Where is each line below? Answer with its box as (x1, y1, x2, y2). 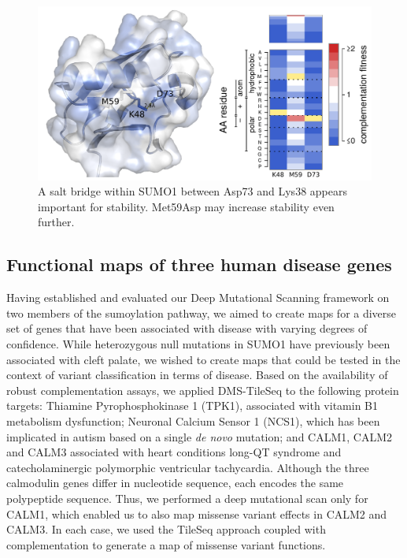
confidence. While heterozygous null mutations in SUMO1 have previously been (6, 336, 390, 352)
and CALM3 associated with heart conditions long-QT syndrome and (6, 444, 342, 460)
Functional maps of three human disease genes (6, 252, 392, 277)
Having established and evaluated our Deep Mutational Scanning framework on (6, 289, 390, 306)
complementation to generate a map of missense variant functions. (6, 536, 326, 552)
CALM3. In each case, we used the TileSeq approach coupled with (6, 521, 326, 538)
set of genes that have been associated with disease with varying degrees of (6, 320, 368, 337)
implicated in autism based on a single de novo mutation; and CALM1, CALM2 (6, 428, 393, 445)
